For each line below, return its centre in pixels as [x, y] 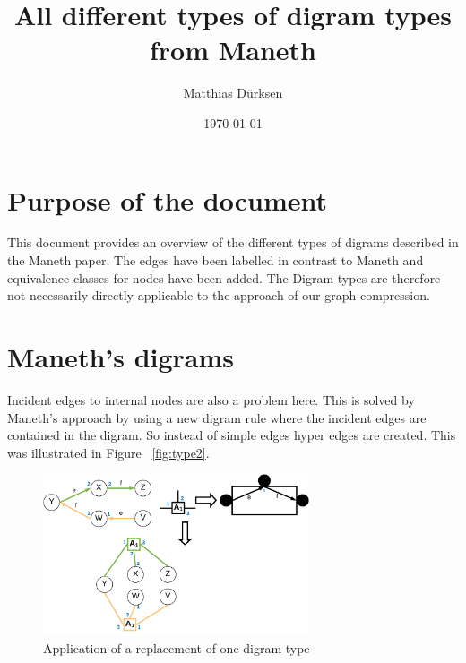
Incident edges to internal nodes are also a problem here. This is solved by [211, 399]
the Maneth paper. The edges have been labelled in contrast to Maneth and [216, 260]
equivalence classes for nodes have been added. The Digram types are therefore [224, 277]
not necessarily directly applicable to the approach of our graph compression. [219, 295]
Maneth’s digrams [121, 357]
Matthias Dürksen [233, 93]
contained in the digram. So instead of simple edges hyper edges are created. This [232, 435]
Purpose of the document [167, 199]
